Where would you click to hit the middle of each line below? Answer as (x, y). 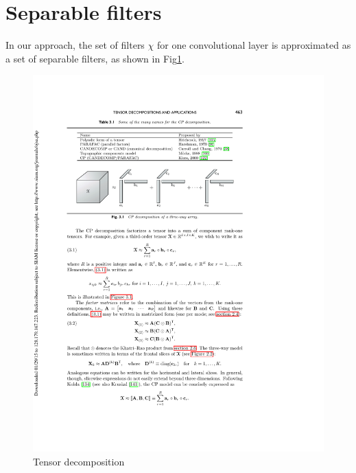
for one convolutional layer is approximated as (254, 45)
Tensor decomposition (79, 461)
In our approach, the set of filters (75, 45)
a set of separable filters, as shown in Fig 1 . (95, 58)
